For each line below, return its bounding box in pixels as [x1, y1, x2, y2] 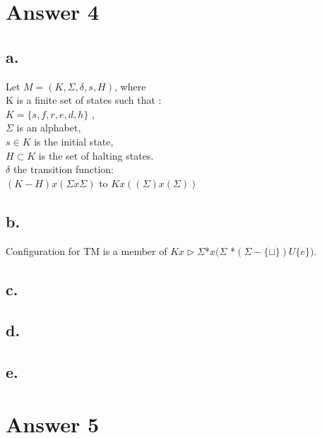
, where [114, 78, 146, 93]
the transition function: [13, 162, 114, 177]
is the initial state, [34, 134, 114, 148]
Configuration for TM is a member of [6, 243, 167, 258]
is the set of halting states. [38, 148, 154, 162]
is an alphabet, [16, 120, 81, 135]
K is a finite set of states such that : [6, 93, 162, 107]
